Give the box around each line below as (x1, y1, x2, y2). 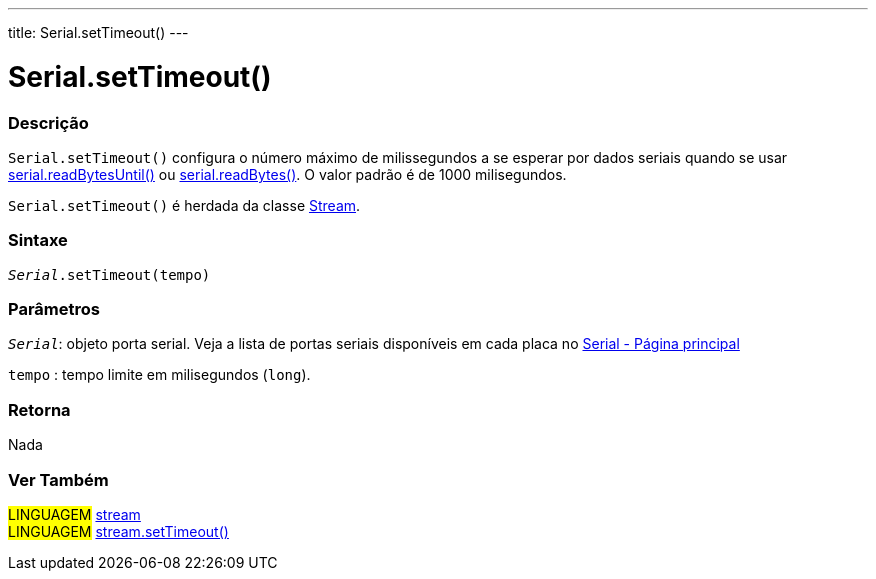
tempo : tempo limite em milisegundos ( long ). (8, 366, 311, 384)
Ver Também (8, 469, 109, 490)
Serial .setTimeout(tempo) (8, 266, 211, 283)
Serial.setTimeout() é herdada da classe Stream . (8, 196, 361, 214)
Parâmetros (8, 299, 100, 319)
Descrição (8, 112, 89, 133)
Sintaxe (8, 230, 68, 251)
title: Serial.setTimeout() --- (8, 24, 189, 41)
